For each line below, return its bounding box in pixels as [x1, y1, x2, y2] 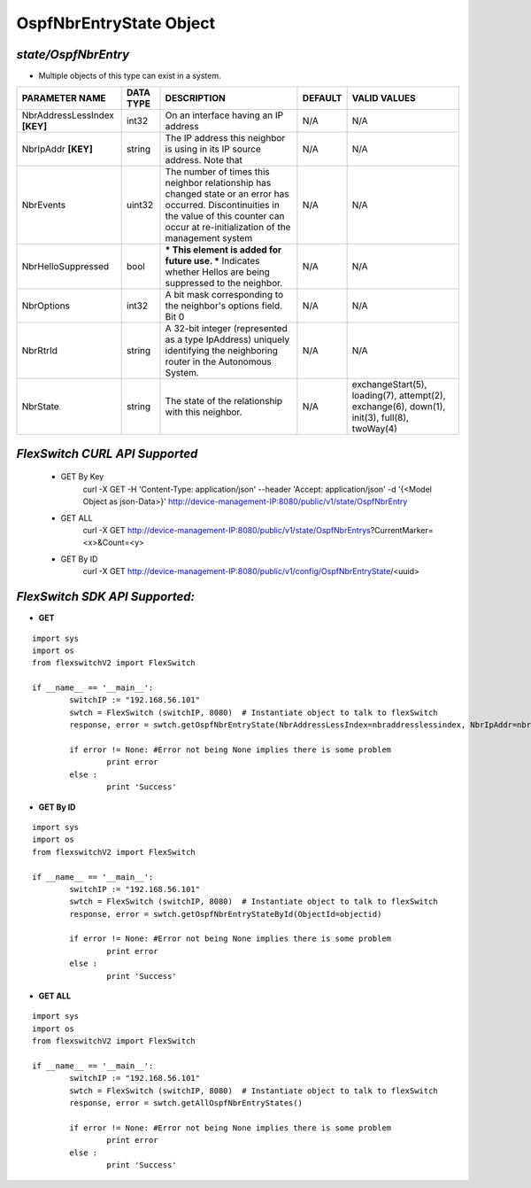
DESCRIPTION [165, 92, 226, 105]
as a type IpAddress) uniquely [165, 333, 290, 346]
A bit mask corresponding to [165, 289, 284, 301]
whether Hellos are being [165, 266, 270, 278]
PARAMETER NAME [21, 92, 106, 105]
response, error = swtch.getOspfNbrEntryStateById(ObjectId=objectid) [69, 909, 382, 919]
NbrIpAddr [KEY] [21, 143, 93, 155]
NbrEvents [21, 199, 66, 212]
